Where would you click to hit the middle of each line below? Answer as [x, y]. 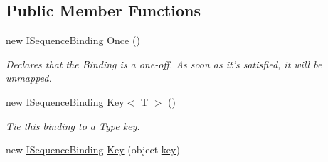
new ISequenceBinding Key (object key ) [93, 150]
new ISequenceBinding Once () [73, 40]
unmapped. [29, 78]
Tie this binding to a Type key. [73, 125]
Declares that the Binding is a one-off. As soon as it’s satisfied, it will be [164, 64]
